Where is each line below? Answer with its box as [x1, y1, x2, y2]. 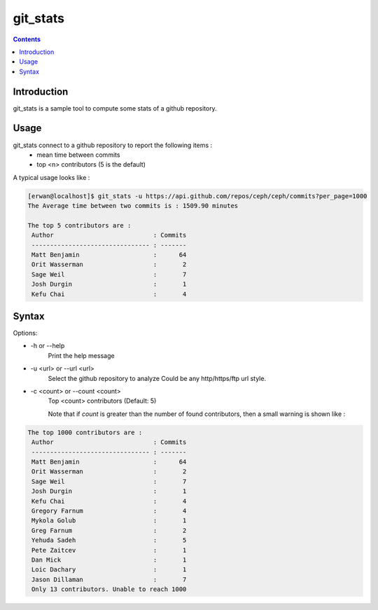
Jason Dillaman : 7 [31, 575, 187, 583]
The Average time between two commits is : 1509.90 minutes [27, 202, 239, 210]
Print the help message [48, 351, 115, 360]
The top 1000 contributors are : [27, 428, 143, 436]
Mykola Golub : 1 [31, 517, 187, 525]
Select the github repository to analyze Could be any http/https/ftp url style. [48, 374, 266, 382]
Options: [13, 329, 38, 338]
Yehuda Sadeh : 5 [31, 536, 187, 544]
